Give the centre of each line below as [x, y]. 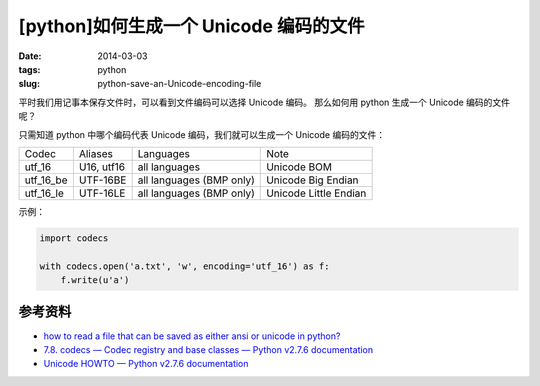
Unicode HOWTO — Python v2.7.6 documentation [146, 364]
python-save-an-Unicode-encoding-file [179, 84]
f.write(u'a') [95, 280]
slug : [29, 84]
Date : [30, 56]
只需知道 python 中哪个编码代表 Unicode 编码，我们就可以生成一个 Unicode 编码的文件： [201, 134]
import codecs [74, 238]
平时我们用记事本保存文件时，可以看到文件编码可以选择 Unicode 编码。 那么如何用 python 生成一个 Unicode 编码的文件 [264, 102]
